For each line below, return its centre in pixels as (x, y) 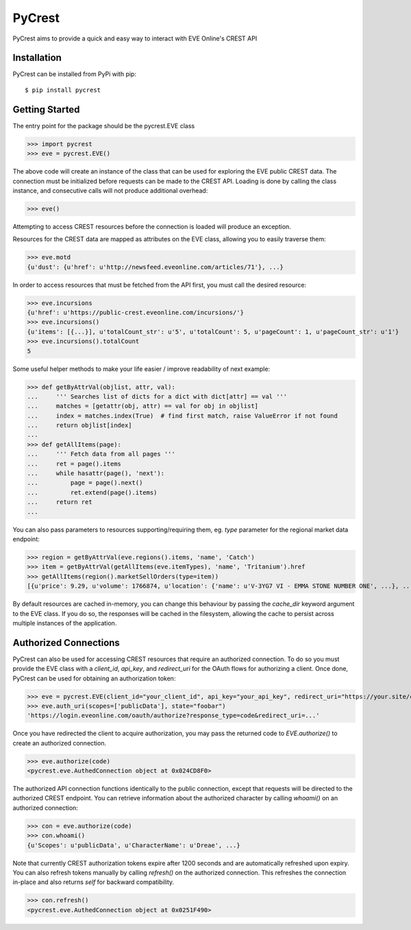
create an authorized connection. (59, 743)
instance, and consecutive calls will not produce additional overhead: (110, 190)
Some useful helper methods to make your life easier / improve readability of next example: (141, 369)
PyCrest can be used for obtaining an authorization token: (94, 678)
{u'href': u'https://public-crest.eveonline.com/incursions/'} (136, 312)
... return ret (60, 502)
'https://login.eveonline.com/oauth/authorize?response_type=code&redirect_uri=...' (173, 716)
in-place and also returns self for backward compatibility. (94, 882)
